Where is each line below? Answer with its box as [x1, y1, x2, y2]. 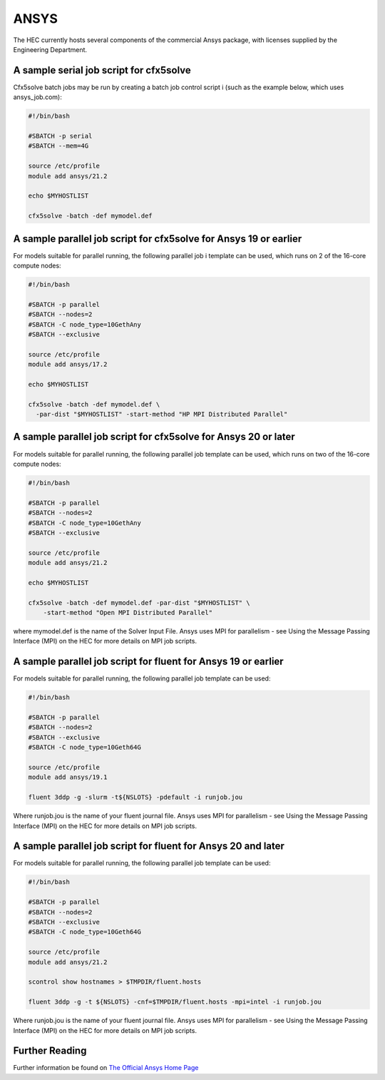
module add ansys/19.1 [28, 773, 108, 781]
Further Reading [13, 1045, 87, 1057]
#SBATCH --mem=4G [28, 142, 89, 150]
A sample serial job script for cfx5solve [13, 64, 192, 76]
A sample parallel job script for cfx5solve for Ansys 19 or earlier [13, 233, 302, 245]
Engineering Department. [13, 45, 88, 54]
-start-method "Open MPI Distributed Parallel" [43, 608, 213, 617]
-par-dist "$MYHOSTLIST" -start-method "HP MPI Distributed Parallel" [36, 410, 288, 419]
